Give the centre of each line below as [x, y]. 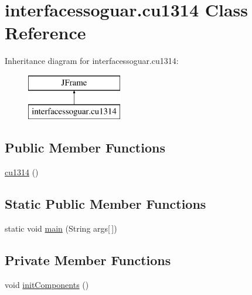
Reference [45, 33]
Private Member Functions [88, 260]
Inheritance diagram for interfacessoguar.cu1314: [92, 61]
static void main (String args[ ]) [61, 228]
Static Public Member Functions [105, 204]
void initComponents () [47, 284]
